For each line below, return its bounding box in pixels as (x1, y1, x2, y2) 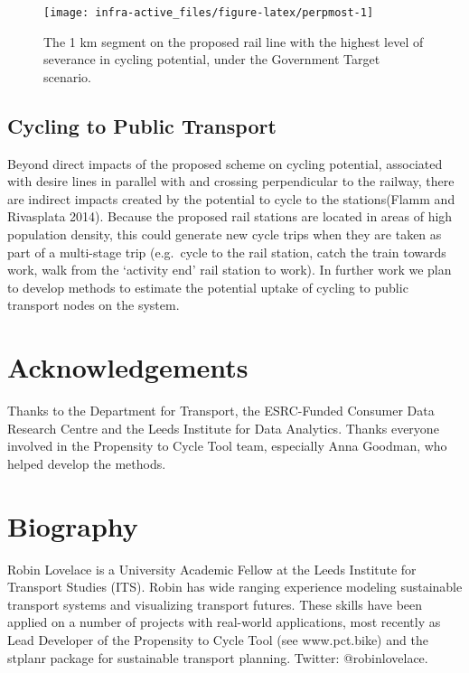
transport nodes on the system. (7, 295, 180, 314)
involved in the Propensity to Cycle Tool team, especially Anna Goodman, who (7, 436, 447, 455)
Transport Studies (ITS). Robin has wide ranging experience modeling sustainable (7, 577, 463, 596)
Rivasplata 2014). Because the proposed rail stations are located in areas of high (7, 207, 453, 226)
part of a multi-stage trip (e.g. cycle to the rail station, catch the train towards (7, 242, 446, 261)
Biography (7, 507, 138, 544)
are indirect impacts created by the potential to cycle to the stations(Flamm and (7, 189, 455, 208)
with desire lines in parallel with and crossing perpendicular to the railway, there (7, 172, 455, 191)
